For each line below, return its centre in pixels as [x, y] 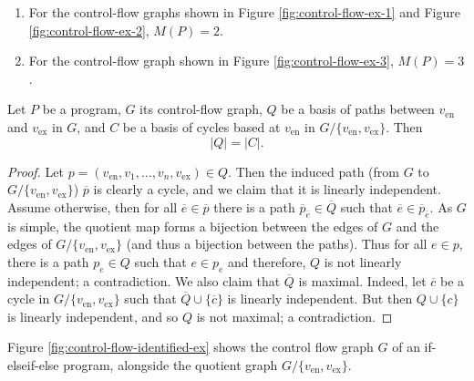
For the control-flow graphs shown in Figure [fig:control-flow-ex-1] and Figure [244, 12]
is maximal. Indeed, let [362, 280]
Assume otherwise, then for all [93, 206]
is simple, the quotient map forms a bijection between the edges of [193, 226]
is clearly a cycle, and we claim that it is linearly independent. [267, 189]
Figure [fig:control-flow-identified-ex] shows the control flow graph [191, 347]
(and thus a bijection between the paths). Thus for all [277, 244]
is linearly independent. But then [320, 299]
